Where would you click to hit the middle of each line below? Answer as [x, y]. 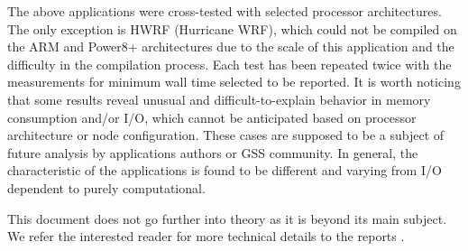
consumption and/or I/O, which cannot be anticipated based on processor [212, 117]
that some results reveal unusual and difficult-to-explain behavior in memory [219, 99]
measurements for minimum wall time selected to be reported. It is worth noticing [234, 82]
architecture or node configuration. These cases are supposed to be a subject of [226, 135]
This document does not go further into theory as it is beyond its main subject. [227, 218]
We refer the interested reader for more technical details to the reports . [206, 236]
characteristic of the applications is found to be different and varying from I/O [225, 170]
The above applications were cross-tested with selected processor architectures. [225, 11]
